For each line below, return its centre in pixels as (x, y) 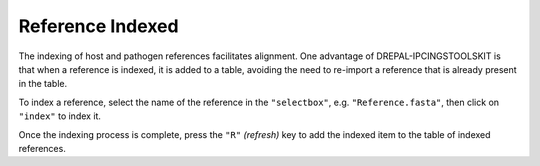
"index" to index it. (60, 116)
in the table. (43, 84)
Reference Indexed (98, 26)
